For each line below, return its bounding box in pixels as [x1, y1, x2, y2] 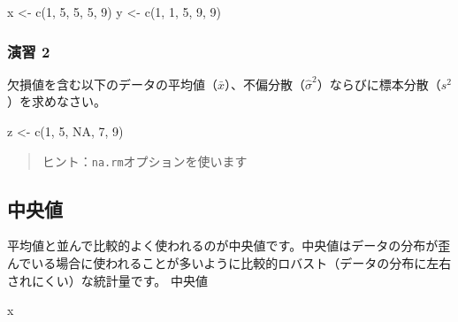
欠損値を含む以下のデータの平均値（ [7, 74, 218, 93]
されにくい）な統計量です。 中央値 [7, 271, 208, 289]
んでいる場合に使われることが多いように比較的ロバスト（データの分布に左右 [7, 254, 452, 272]
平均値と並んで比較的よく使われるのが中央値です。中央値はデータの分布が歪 [7, 236, 451, 255]
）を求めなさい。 [7, 92, 106, 111]
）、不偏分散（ [225, 74, 306, 93]
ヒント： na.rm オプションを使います [42, 151, 248, 170]
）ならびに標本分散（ [317, 74, 441, 93]
